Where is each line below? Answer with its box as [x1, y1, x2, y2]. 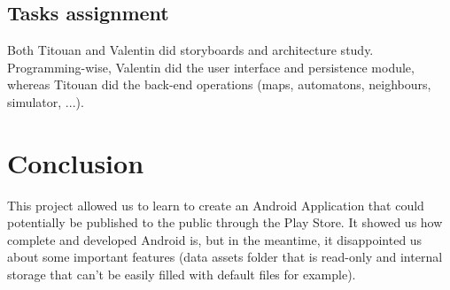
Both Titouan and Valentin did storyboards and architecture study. [7, 41, 374, 59]
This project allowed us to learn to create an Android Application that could [7, 195, 424, 214]
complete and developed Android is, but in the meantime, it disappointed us [7, 230, 423, 248]
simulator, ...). [7, 92, 84, 111]
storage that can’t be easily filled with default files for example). [7, 265, 356, 284]
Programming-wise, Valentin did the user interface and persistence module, [7, 57, 415, 76]
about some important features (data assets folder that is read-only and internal [7, 248, 443, 266]
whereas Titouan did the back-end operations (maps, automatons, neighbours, [7, 75, 431, 94]
